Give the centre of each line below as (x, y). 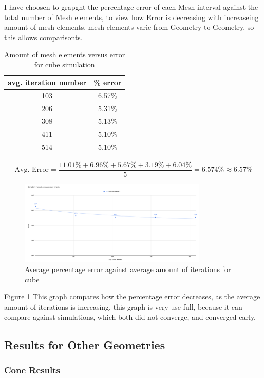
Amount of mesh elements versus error (65, 54)
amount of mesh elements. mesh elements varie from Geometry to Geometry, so (129, 27)
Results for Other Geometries (85, 344)
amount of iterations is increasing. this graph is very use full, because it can (123, 307)
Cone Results (32, 370)
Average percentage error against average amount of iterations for (128, 269)
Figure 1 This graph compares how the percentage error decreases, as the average (132, 296)
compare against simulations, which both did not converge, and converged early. (130, 317)
